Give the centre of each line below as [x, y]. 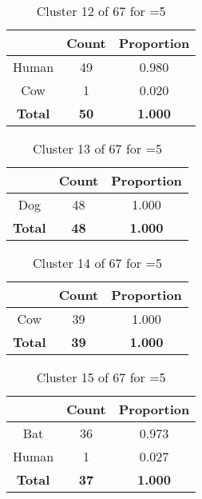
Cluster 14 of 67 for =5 [97, 263]
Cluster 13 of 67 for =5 [97, 148]
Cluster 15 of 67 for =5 [101, 377]
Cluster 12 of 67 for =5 [101, 11]
